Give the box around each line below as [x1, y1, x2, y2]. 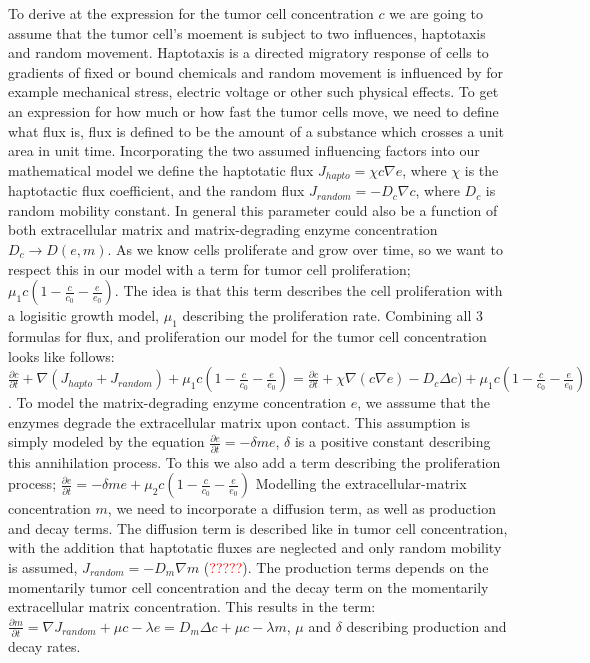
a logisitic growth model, [8, 305, 160, 326]
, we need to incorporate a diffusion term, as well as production [107, 498, 496, 519]
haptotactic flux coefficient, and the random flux [8, 180, 305, 201]
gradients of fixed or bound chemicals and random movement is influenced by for [8, 61, 504, 82]
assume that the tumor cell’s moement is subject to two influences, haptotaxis [8, 22, 486, 43]
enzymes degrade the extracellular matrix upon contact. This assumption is [8, 411, 471, 432]
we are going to [389, 3, 484, 23]
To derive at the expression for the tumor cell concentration [8, 3, 374, 23]
